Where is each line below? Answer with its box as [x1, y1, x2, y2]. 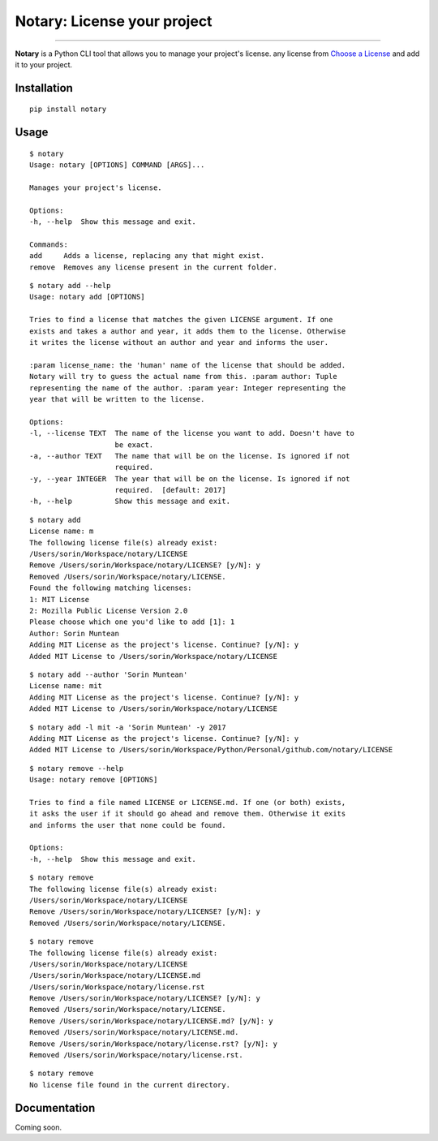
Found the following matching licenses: [29, 583, 192, 592]
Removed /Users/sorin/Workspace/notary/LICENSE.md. [29, 1027, 239, 1037]
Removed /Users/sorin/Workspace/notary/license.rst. [29, 1051, 243, 1060]
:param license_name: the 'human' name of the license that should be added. [29, 360, 346, 369]
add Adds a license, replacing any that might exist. [29, 252, 265, 260]
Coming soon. [15, 1122, 62, 1132]
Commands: [29, 239, 68, 249]
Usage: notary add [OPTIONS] [29, 292, 145, 302]
